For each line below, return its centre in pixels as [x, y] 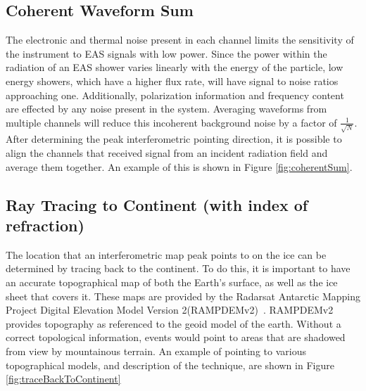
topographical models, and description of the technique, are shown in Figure [170, 365]
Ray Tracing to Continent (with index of [157, 204]
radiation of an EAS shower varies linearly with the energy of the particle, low [175, 67]
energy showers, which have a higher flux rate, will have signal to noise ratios [172, 81]
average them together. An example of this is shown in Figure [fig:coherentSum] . [179, 166]
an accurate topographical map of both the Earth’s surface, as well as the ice [172, 282]
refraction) [45, 225]
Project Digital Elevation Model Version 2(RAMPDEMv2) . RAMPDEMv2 [170, 310]
